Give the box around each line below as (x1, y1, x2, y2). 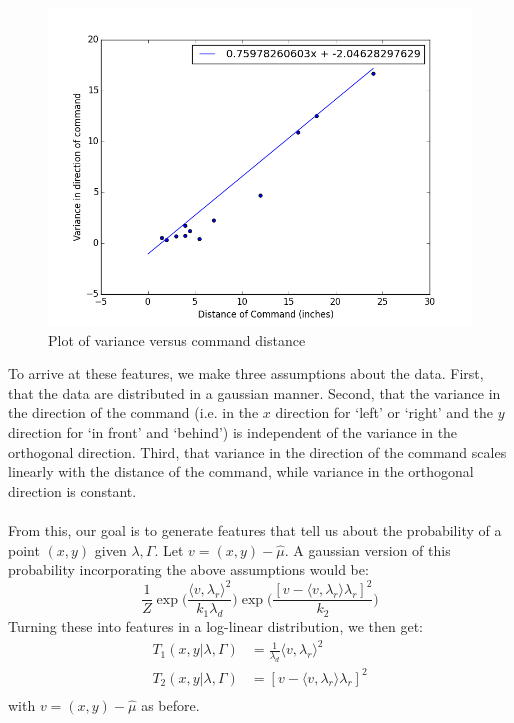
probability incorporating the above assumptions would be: (8, 559, 369, 580)
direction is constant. (8, 480, 137, 501)
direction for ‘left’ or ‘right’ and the (275, 402, 494, 423)
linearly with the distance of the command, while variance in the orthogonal (8, 461, 474, 482)
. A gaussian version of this (284, 539, 451, 560)
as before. (141, 694, 200, 715)
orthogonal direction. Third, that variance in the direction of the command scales (8, 441, 507, 462)
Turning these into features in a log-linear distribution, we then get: (8, 616, 423, 637)
